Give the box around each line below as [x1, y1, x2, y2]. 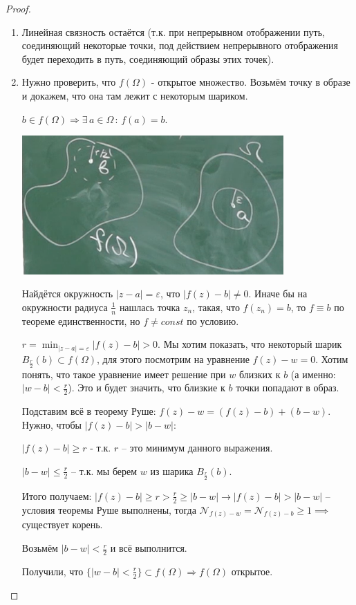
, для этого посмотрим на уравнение [97, 351, 250, 366]
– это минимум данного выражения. [121, 440, 273, 455]
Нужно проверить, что [21, 75, 116, 89]
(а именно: [290, 366, 336, 381]
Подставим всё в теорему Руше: [21, 404, 156, 418]
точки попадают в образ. [236, 380, 339, 395]
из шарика [150, 463, 194, 478]
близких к [238, 366, 281, 381]
